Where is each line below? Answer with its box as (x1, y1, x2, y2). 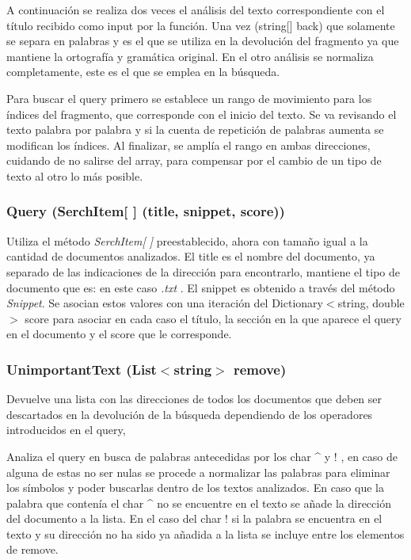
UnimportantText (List (6, 359, 157, 379)
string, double (337, 295, 405, 311)
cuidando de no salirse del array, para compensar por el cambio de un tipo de (6, 152, 382, 169)
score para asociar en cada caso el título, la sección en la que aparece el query (25, 310, 401, 326)
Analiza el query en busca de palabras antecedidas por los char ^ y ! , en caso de (6, 448, 398, 464)
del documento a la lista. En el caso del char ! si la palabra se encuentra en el (6, 510, 382, 527)
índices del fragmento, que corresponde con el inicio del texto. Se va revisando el (6, 105, 397, 122)
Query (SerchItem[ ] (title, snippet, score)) (6, 201, 285, 221)
